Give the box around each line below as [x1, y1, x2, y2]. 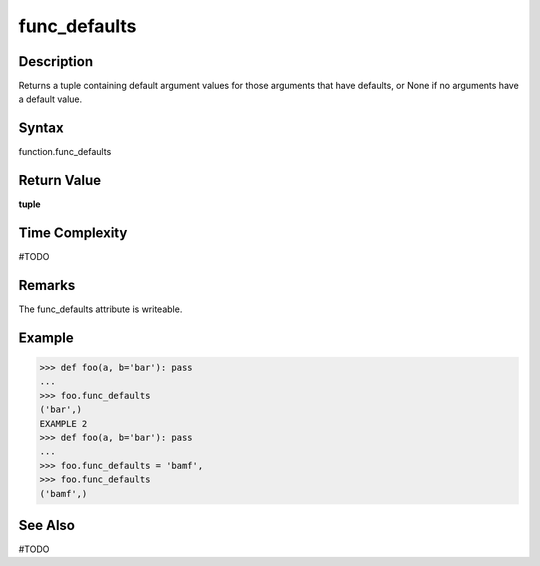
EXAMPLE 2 [39, 418, 88, 429]
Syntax [18, 120, 64, 137]
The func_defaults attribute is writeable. [18, 303, 183, 315]
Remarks [18, 276, 76, 294]
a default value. [18, 93, 83, 105]
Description [18, 53, 94, 70]
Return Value [18, 172, 102, 189]
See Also [18, 517, 75, 534]
